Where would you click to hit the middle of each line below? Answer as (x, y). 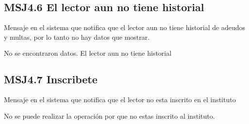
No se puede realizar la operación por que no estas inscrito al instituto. (109, 116)
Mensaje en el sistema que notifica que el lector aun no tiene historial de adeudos (125, 27)
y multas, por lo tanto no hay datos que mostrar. (77, 37)
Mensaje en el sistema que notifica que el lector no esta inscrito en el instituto (120, 100)
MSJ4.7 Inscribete (51, 79)
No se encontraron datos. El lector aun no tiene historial (88, 53)
